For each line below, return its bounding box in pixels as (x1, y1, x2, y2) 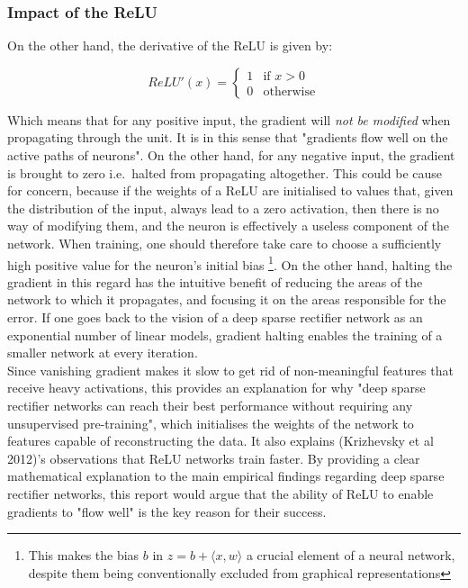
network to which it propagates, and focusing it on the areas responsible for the (7, 290, 446, 309)
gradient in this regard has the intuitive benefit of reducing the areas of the (7, 272, 423, 291)
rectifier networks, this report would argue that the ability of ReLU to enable (7, 484, 434, 502)
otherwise (263, 85, 316, 98)
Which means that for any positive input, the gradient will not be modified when (7, 110, 451, 129)
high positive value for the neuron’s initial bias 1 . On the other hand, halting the (7, 252, 453, 274)
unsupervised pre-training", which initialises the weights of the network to (7, 413, 414, 432)
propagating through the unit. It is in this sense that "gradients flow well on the (7, 128, 448, 147)
